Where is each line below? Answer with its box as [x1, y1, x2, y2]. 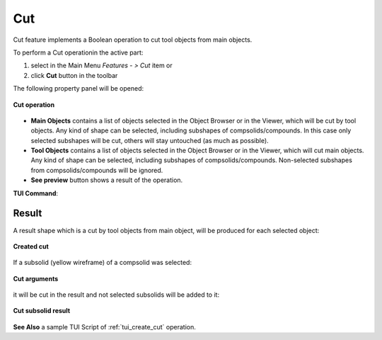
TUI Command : [13, 188, 59, 198]
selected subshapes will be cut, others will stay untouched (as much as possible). [30, 136, 269, 144]
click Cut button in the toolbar [30, 71, 118, 79]
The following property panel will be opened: [13, 84, 144, 93]
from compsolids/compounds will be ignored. [30, 166, 163, 174]
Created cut [13, 242, 49, 251]
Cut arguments [13, 274, 59, 283]
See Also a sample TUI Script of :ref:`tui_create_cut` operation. [13, 322, 196, 331]
